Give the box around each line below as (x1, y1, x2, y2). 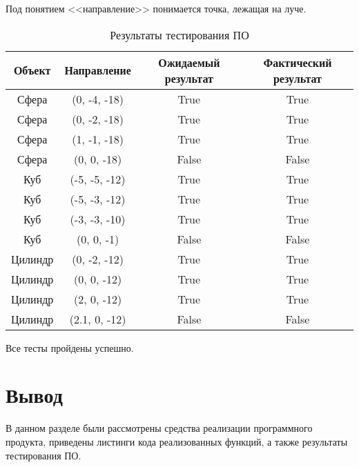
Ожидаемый (158, 54, 220, 70)
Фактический (263, 54, 332, 70)
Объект (13, 62, 51, 79)
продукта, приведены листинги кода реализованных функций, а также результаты (6, 434, 348, 448)
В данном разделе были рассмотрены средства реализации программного (6, 421, 313, 435)
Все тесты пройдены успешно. (6, 340, 134, 355)
